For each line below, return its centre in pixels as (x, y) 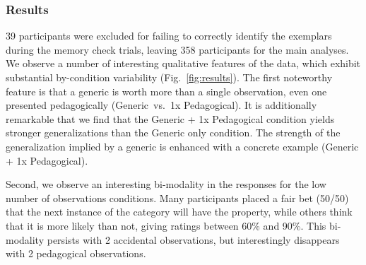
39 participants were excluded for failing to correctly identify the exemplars (169, 36)
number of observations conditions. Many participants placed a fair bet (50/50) (177, 198)
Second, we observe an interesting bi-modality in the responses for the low (166, 184)
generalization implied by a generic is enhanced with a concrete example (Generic (182, 146)
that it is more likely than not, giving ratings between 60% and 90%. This (166, 225)
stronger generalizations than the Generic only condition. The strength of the (173, 132)
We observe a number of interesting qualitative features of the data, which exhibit (183, 63)
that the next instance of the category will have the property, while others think (179, 212)
